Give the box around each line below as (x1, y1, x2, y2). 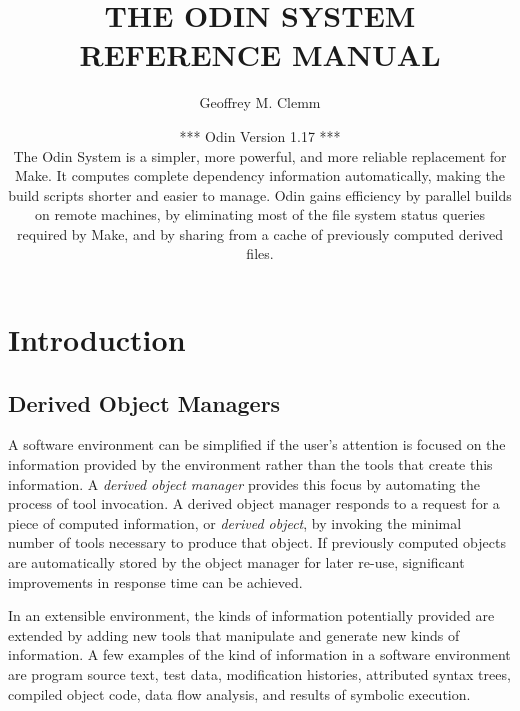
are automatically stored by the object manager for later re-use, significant (8, 552, 465, 573)
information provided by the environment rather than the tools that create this (8, 454, 493, 475)
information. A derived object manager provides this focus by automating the (8, 473, 480, 494)
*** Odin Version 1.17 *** (179, 125, 341, 146)
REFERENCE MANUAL (79, 34, 441, 75)
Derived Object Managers (8, 387, 281, 418)
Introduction (8, 319, 186, 360)
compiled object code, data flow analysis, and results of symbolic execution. (8, 683, 471, 704)
